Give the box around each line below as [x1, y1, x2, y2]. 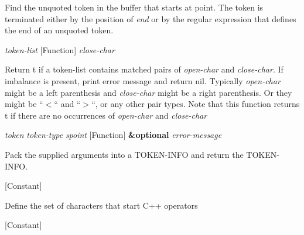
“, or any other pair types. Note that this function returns [91, 98, 300, 110]
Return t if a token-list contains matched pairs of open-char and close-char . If [5, 63, 283, 75]
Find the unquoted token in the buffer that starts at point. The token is [5, 1, 264, 13]
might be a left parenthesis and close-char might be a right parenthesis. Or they [5, 86, 292, 98]
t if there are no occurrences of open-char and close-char [5, 109, 207, 121]
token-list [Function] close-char [5, 43, 115, 56]
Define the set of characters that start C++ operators [5, 199, 198, 211]
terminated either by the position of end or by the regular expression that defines [5, 12, 296, 25]
